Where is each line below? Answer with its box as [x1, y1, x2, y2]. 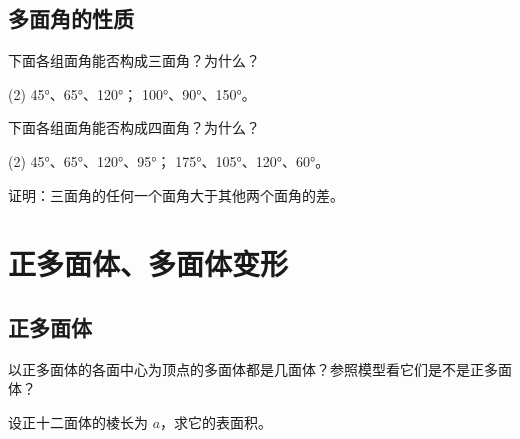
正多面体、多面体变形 [8, 243, 289, 284]
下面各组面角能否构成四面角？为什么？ [8, 117, 260, 138]
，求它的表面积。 [160, 411, 273, 432]
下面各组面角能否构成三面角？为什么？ [8, 50, 260, 71]
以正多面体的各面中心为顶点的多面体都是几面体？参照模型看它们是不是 [8, 358, 470, 379]
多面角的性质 [8, 3, 134, 34]
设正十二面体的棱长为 [8, 411, 148, 432]
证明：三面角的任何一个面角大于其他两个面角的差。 [8, 184, 344, 205]
